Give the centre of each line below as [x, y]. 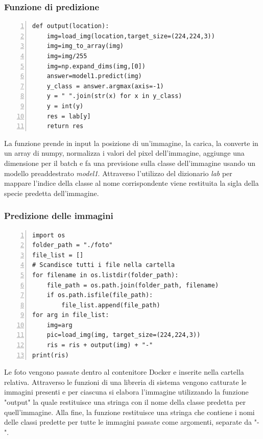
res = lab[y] [69, 116]
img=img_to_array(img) [85, 46]
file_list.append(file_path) [111, 305]
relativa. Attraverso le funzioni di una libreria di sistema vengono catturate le [125, 382]
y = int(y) [65, 106]
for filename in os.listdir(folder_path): [105, 275]
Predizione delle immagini [59, 216]
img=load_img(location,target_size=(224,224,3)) [131, 36]
